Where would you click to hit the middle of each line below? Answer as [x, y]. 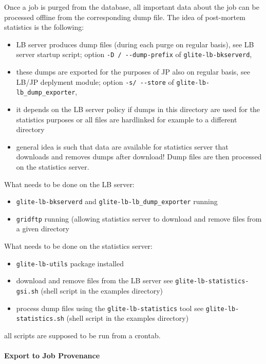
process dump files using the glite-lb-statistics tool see [110, 308]
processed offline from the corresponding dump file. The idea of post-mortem [125, 17]
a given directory [43, 229]
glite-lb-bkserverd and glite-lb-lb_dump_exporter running [117, 201]
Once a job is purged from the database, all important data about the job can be [132, 7]
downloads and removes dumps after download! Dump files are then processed [139, 157]
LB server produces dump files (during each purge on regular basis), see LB [135, 44]
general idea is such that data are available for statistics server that [122, 146]
